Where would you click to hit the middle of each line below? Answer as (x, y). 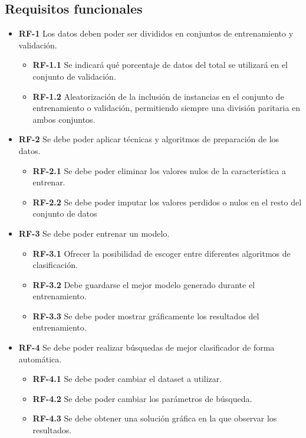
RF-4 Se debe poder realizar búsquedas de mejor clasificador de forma (147, 347)
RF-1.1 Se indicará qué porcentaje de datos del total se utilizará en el (160, 65)
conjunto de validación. (74, 76)
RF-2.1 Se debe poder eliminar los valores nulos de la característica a (159, 170)
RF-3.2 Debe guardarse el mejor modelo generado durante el (144, 284)
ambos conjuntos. (64, 119)
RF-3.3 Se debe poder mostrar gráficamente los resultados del (146, 316)
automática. (40, 359)
